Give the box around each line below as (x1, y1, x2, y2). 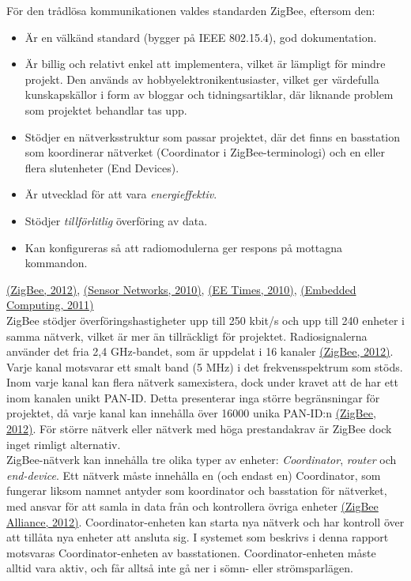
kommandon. (25, 255, 88, 271)
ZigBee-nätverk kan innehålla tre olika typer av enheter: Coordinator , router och (6, 451, 397, 468)
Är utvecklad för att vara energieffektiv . (25, 186, 217, 202)
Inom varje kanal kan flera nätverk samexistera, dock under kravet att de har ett (6, 374, 398, 390)
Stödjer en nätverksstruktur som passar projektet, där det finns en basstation (25, 128, 401, 145)
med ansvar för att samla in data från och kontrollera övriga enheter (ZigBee (6, 498, 379, 515)
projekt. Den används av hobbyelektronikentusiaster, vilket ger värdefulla (25, 70, 379, 87)
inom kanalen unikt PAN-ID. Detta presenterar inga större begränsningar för (6, 389, 380, 406)
